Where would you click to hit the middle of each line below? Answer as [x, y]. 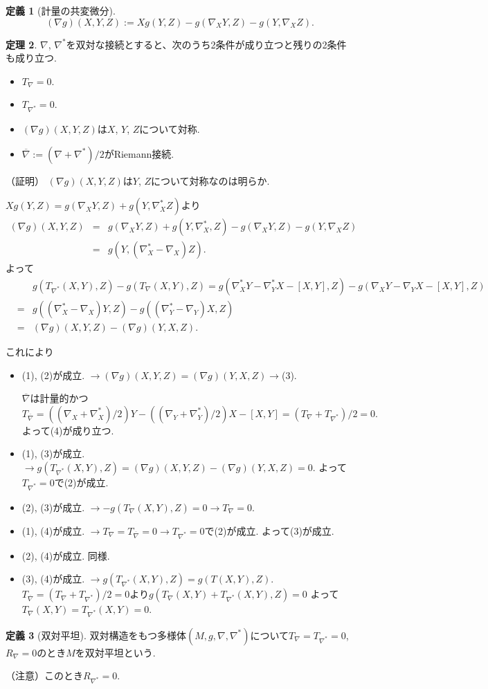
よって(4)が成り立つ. [68, 430]
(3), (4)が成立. [53, 579]
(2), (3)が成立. [53, 507]
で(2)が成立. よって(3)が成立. [269, 530]
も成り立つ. [31, 58]
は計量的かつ [59, 398]
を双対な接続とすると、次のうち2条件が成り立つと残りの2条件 [206, 44]
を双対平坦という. [115, 652]
